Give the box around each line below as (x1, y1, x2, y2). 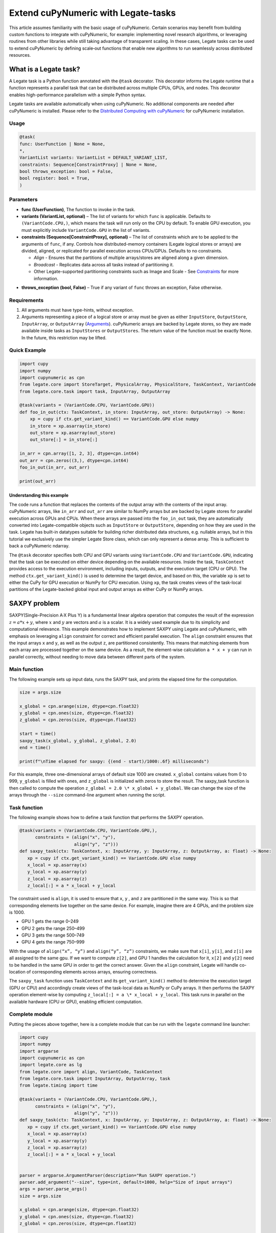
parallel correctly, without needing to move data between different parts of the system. (9, 653, 185, 659)
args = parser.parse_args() (19, 1186, 87, 1192)
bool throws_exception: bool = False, (19, 169, 113, 175)
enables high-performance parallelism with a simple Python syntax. (9, 92, 146, 98)
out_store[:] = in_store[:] (30, 437, 98, 442)
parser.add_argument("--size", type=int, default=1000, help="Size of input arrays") (19, 1179, 233, 1185)
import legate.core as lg (19, 1062, 82, 1068)
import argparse (19, 1048, 59, 1054)
